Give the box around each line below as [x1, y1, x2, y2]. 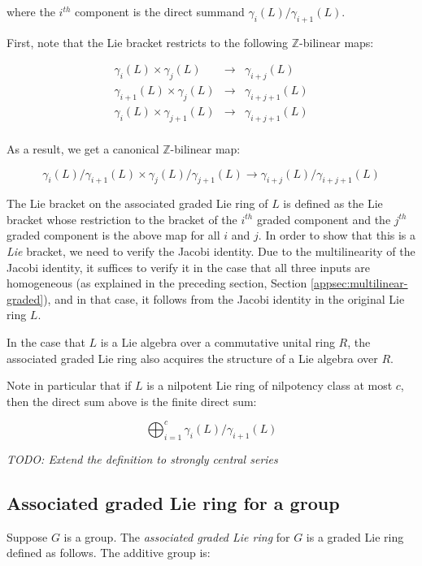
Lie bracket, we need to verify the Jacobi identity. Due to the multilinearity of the [7, 243, 415, 260]
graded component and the [256, 210, 391, 227]
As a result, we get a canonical [7, 140, 159, 157]
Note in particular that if [7, 377, 132, 394]
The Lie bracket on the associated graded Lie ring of [7, 195, 268, 212]
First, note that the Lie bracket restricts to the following [7, 33, 289, 50]
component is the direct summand [75, 3, 245, 19]
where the [7, 3, 55, 19]
